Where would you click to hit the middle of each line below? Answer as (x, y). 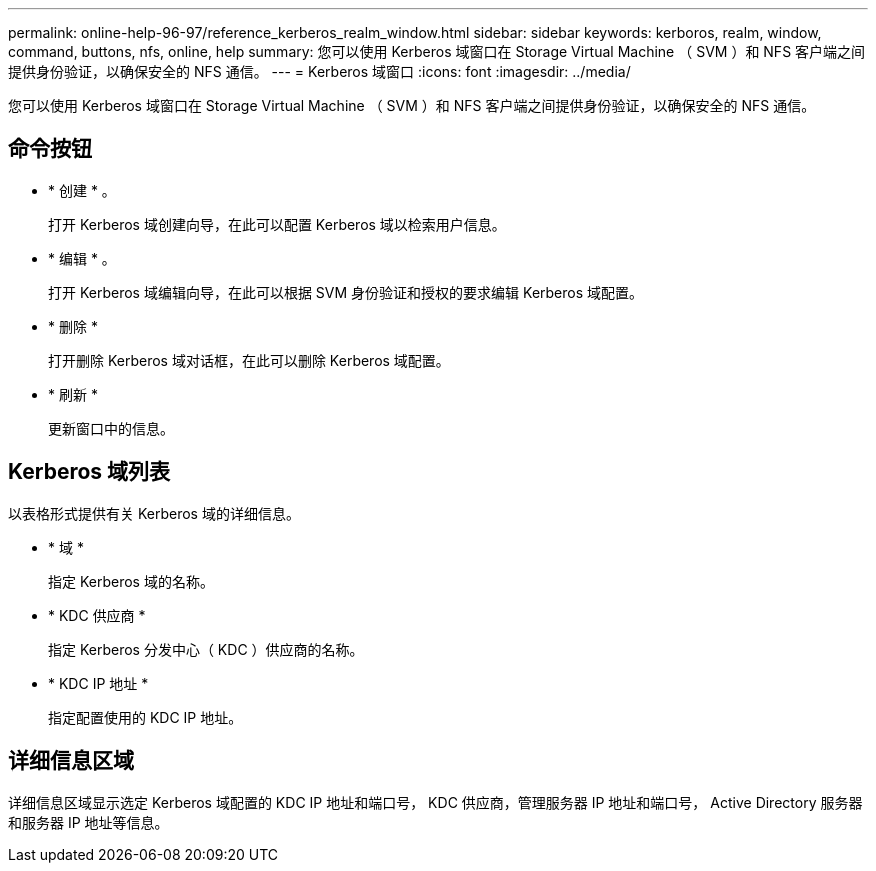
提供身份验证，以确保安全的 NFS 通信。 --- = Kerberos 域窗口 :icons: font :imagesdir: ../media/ (319, 71)
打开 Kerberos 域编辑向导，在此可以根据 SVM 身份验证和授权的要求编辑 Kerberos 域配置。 (346, 292)
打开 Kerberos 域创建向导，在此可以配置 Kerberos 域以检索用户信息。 (277, 224)
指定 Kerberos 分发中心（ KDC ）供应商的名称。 (206, 649)
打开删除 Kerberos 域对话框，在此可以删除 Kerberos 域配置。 (249, 360)
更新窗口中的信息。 (111, 428)
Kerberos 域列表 (89, 472)
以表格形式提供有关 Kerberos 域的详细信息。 (154, 513)
